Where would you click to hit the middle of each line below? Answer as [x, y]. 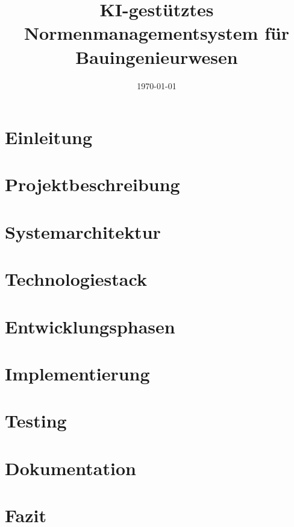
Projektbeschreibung [92, 184]
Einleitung [49, 137]
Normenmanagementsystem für [157, 33]
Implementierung [77, 373]
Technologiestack [76, 279]
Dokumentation [70, 468]
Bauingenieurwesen [157, 56]
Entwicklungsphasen [90, 326]
